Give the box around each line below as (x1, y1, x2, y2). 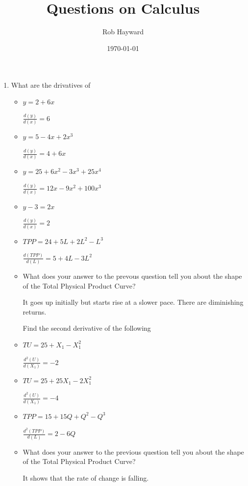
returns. (23, 306, 47, 316)
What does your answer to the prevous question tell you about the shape (23, 271, 242, 281)
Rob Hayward (102, 26, 144, 37)
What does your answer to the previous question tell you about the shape (23, 446, 244, 457)
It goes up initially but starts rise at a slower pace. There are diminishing (23, 297, 244, 307)
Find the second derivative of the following (23, 323, 151, 333)
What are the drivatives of (11, 80, 91, 90)
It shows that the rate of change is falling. (23, 472, 149, 483)
